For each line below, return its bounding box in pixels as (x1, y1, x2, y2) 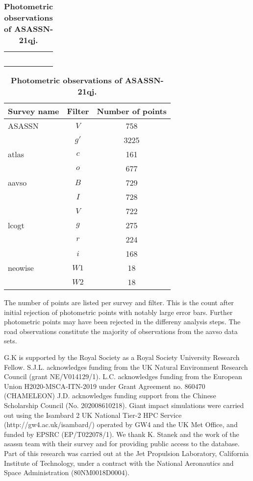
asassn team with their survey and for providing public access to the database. (4, 438, 240, 449)
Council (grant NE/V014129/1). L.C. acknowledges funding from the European (4, 371, 242, 382)
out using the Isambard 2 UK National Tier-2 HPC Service (4, 409, 182, 420)
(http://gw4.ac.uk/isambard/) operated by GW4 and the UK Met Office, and (4, 419, 238, 430)
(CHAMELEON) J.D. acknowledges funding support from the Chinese (4, 390, 216, 401)
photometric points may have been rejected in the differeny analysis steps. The (4, 316, 241, 327)
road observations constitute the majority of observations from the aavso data (4, 326, 238, 336)
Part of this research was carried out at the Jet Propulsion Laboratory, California (4, 448, 249, 458)
